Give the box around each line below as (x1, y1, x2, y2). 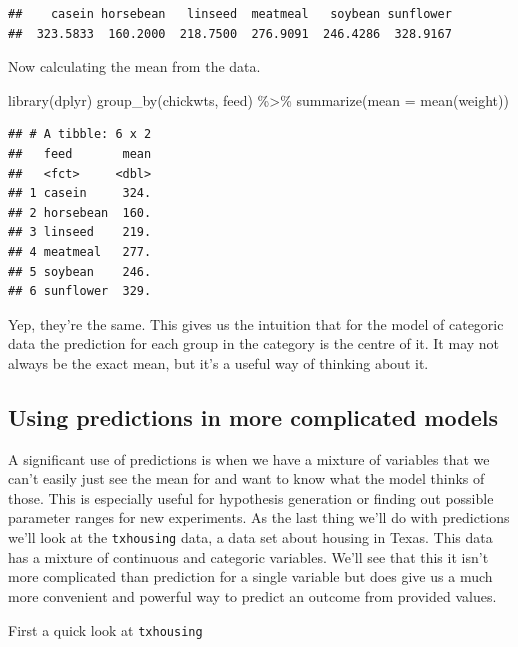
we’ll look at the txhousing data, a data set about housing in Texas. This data (8, 527, 493, 548)
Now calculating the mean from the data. (8, 56, 261, 77)
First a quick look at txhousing (8, 619, 203, 640)
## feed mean (8, 146, 152, 161)
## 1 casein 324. (8, 186, 152, 201)
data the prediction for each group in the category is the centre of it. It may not (8, 333, 500, 354)
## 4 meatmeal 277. (8, 244, 152, 259)
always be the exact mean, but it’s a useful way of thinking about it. (8, 352, 429, 373)
